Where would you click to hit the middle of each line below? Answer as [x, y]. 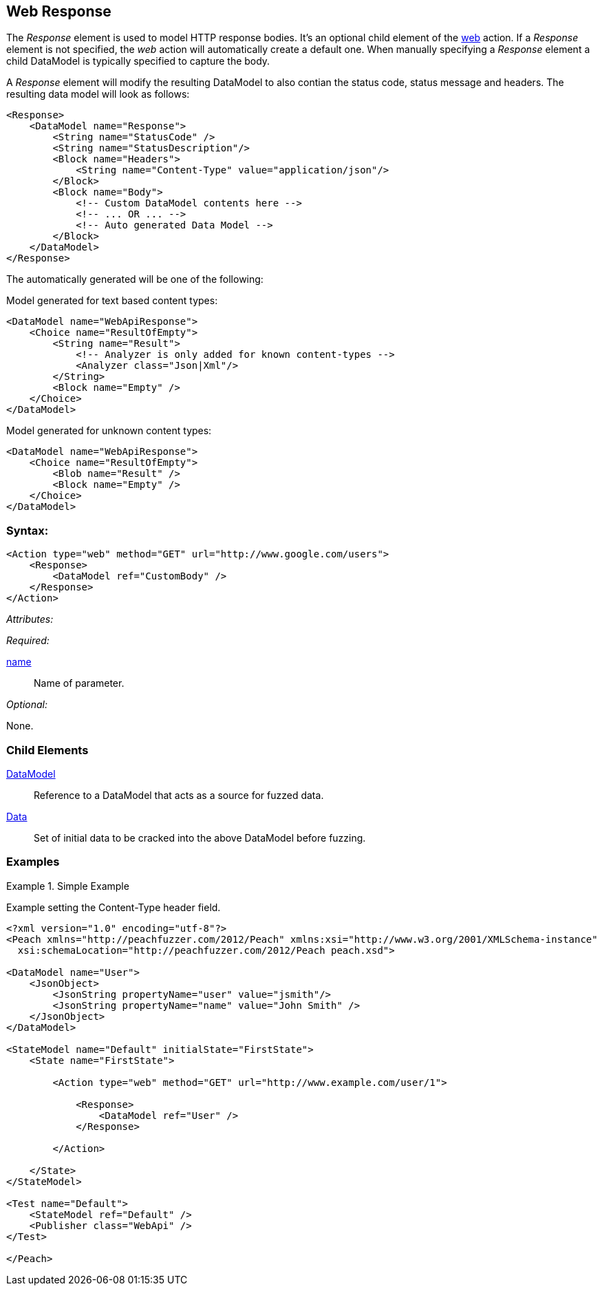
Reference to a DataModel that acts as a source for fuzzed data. [179, 795]
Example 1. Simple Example [68, 886]
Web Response [59, 11]
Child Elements [47, 750]
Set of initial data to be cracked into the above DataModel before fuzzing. [200, 837]
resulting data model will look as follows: [98, 94]
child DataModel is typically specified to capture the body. [138, 61]
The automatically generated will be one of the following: [135, 279]
